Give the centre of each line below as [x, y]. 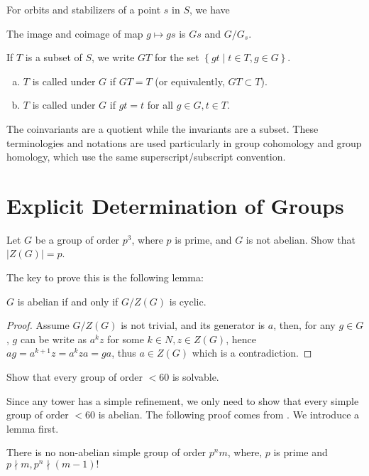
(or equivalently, [190, 81]
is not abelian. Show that [301, 239]
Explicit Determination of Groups [175, 205]
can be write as [53, 339]
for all [160, 105]
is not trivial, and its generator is [193, 325]
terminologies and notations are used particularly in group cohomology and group [184, 142]
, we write [113, 57]
